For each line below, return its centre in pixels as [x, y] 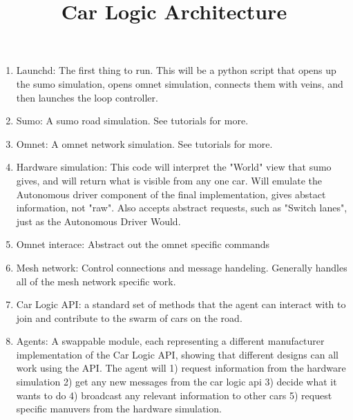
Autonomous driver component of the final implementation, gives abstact [171, 194]
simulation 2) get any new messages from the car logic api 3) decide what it [176, 382]
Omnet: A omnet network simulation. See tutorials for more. [144, 143]
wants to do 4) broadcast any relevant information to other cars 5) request [174, 395]
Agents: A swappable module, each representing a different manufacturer [170, 341]
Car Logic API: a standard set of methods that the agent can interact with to [181, 304]
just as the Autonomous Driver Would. [98, 221]
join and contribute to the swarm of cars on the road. [129, 317]
